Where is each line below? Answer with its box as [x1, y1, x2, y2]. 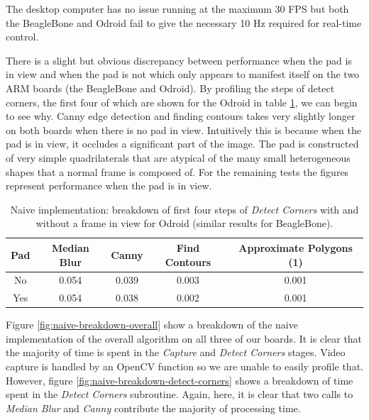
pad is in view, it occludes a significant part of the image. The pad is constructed [6, 136, 359, 151]
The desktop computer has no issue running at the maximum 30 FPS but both [6, 1, 349, 16]
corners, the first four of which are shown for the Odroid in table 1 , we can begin [6, 94, 358, 109]
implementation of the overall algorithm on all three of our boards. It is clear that [6, 331, 363, 346]
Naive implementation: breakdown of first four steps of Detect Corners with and [10, 201, 359, 216]
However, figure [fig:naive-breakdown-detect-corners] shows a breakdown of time [6, 372, 353, 387]
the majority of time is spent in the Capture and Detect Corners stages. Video [6, 345, 346, 360]
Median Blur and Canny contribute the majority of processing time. [6, 400, 301, 415]
